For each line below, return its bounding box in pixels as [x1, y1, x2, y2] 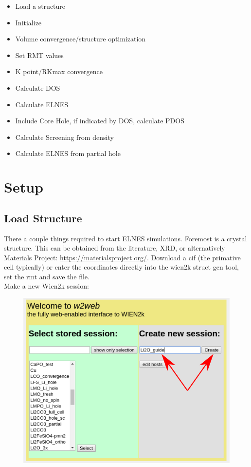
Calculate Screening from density [15, 132, 114, 142]
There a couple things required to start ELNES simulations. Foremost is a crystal [4, 233, 247, 243]
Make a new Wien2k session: [4, 281, 89, 291]
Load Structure [4, 210, 82, 225]
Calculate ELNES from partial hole [15, 148, 121, 158]
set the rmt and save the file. [4, 271, 90, 281]
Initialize [15, 17, 42, 27]
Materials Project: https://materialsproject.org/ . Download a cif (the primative [4, 252, 241, 262]
